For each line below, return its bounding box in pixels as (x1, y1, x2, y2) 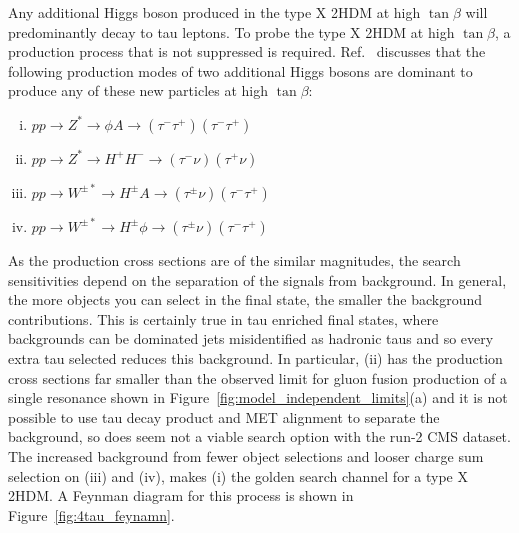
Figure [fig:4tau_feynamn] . (8, 504, 175, 525)
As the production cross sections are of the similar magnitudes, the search (8, 249, 461, 270)
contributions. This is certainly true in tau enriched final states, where (8, 308, 439, 329)
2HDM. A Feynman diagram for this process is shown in (8, 485, 354, 506)
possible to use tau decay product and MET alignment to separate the (8, 406, 440, 427)
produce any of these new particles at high (8, 80, 269, 101)
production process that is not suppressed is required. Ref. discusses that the (8, 41, 486, 62)
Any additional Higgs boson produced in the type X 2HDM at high (8, 2, 421, 22)
